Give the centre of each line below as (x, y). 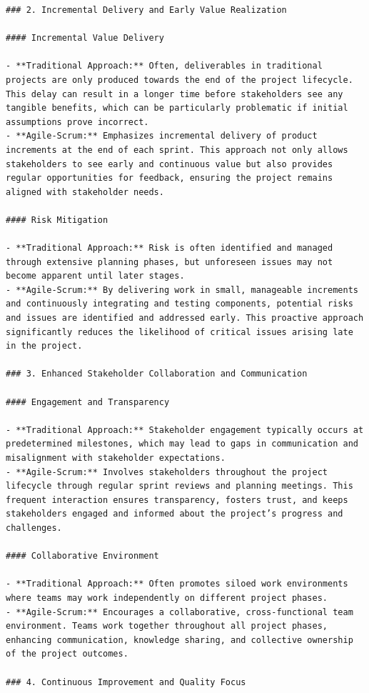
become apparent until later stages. (95, 276)
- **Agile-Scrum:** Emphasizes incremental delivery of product (162, 136)
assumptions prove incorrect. (77, 122)
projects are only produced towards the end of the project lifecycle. (180, 80)
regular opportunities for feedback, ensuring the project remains (170, 178)
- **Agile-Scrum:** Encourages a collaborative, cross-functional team (180, 612)
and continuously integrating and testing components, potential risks (180, 304)
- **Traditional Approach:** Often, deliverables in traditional (164, 66)
